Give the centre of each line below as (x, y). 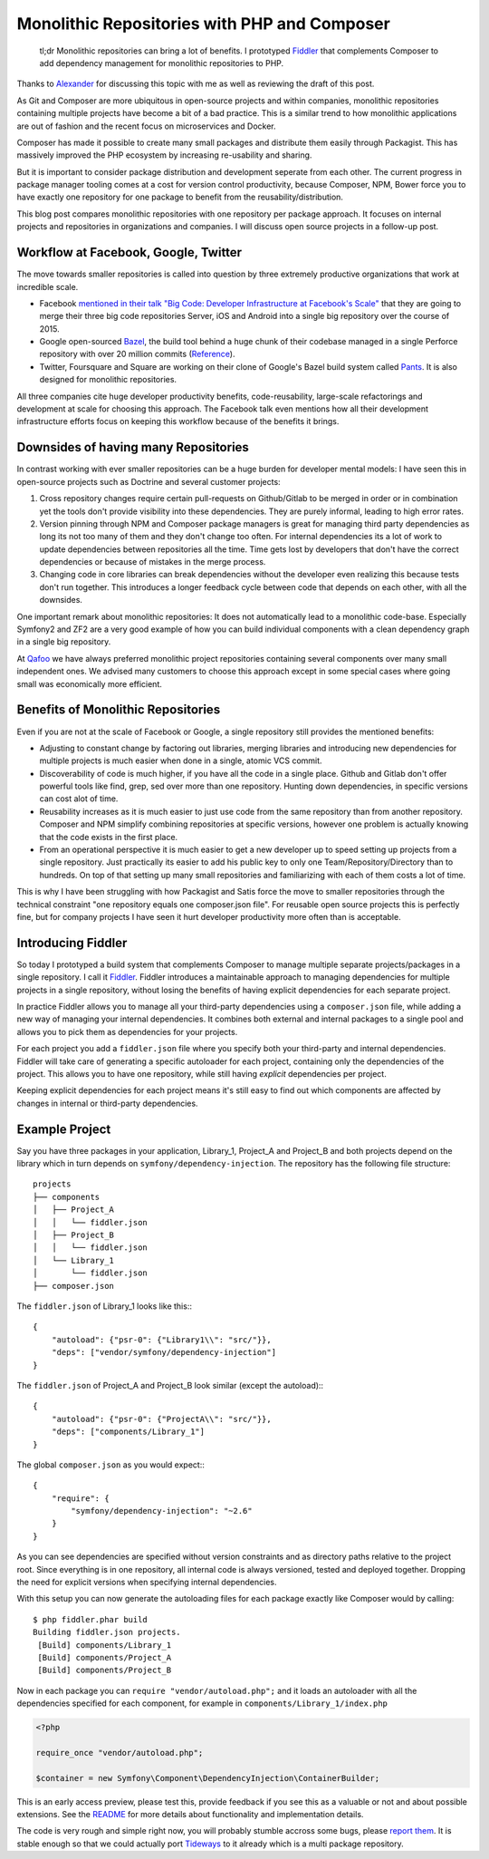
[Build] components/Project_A (105, 1657)
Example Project (64, 1129)
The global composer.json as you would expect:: (111, 1465)
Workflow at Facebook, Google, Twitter (129, 252)
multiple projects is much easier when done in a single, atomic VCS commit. (181, 760)
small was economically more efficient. (90, 683)
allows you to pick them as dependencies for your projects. (127, 1031)
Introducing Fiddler (72, 943)
